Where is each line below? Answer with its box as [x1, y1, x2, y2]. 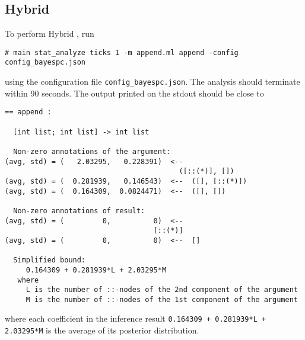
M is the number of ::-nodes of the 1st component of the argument [26, 295, 298, 304]
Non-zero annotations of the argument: [13, 147, 171, 156]
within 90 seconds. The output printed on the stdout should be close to [5, 86, 264, 99]
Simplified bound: [13, 256, 86, 265]
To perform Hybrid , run [5, 27, 94, 40]
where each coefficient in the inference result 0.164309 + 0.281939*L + [5, 312, 266, 325]
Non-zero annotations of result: [13, 206, 145, 215]
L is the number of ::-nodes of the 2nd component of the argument [26, 286, 298, 294]
